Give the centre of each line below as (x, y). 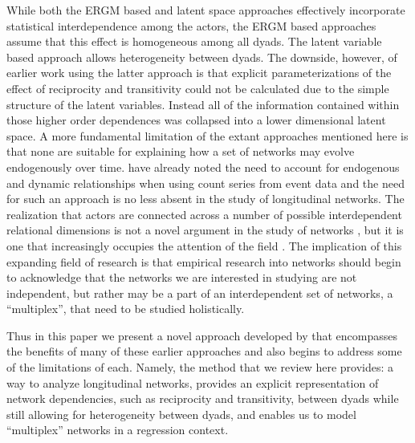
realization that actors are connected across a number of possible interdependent (204, 214)
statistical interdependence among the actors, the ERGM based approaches (191, 25)
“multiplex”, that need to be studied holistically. (126, 309)
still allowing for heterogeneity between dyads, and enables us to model (181, 414)
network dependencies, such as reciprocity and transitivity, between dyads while (203, 398)
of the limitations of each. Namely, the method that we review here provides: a (200, 367)
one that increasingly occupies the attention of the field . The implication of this (204, 245)
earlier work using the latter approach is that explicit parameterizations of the (199, 73)
